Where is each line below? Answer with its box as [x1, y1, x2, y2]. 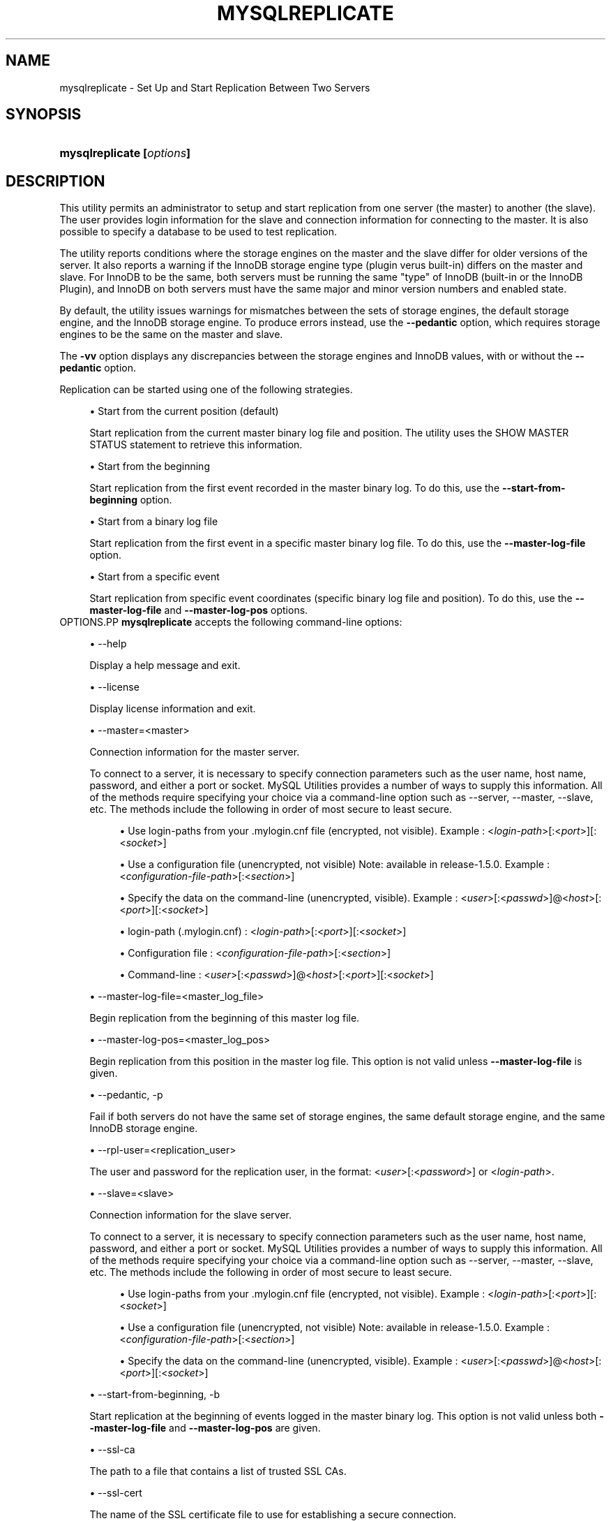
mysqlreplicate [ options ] [59, 146, 191, 161]
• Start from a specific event [89, 571, 220, 583]
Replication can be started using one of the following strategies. [59, 383, 353, 396]
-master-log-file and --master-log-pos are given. [89, 1422, 321, 1434]
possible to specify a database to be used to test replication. [59, 226, 337, 238]
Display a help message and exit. [89, 659, 241, 672]
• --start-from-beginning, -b [89, 1388, 220, 1401]
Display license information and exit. [89, 703, 256, 715]
